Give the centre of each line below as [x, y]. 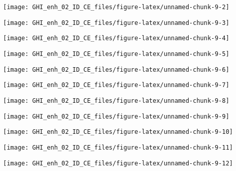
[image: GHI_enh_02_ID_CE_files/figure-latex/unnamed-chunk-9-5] [116, 54]
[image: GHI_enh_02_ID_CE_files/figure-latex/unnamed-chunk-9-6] [116, 69]
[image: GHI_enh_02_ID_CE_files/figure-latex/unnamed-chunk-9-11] [118, 147]
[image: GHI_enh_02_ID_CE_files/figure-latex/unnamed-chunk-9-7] [116, 85]
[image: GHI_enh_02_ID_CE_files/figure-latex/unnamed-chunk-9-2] [116, 7]
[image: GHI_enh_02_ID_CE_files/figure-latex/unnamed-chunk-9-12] [118, 163]
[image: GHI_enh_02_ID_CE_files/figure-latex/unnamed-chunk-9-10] [118, 132]
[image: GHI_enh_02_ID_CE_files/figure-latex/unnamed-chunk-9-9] [116, 116]
